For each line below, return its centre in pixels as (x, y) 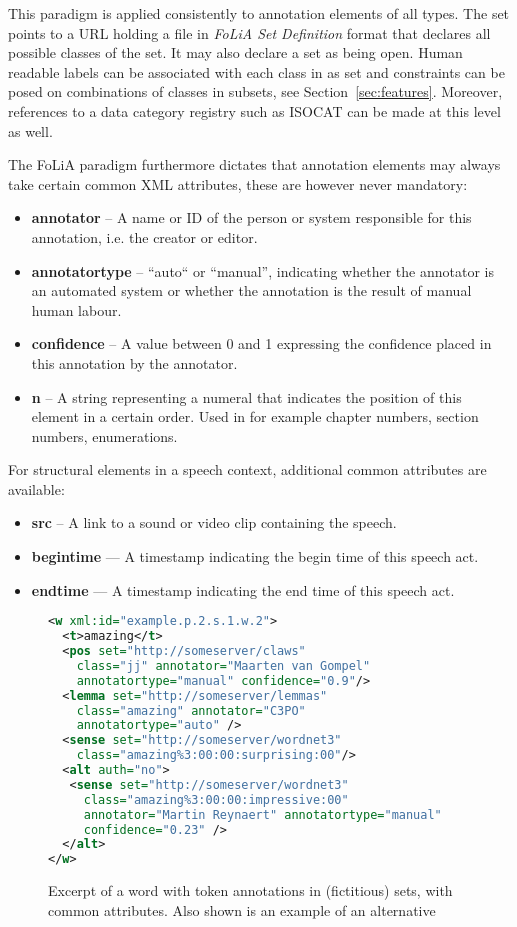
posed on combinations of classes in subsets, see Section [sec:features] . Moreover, (255, 91)
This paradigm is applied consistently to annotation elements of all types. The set (259, 13)
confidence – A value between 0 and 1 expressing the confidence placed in (261, 343)
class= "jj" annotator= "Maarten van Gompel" (223, 665)
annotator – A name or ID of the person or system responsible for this (251, 217)
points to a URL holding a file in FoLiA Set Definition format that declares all (249, 32)
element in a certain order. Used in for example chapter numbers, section (255, 416)
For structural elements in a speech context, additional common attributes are (247, 469)
